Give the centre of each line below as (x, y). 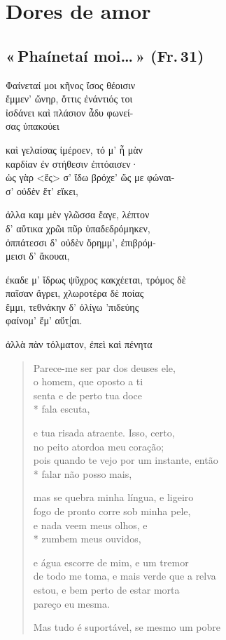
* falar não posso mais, (83, 473)
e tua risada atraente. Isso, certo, (104, 433)
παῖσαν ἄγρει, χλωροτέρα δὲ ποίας (75, 293)
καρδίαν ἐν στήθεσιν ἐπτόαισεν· (72, 163)
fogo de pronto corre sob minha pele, (112, 511)
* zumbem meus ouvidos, (87, 539)
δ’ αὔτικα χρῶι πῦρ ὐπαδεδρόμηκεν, (78, 228)
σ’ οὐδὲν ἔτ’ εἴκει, (42, 191)
